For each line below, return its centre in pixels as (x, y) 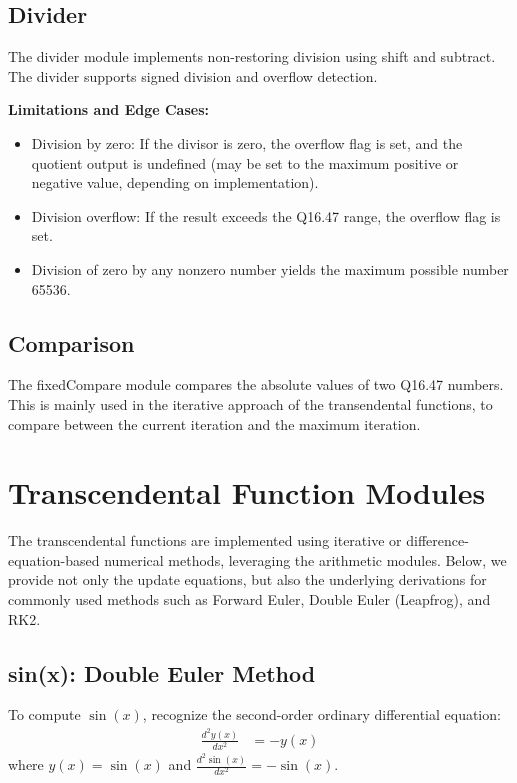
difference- (437, 540)
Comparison (71, 342)
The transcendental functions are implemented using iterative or (205, 540)
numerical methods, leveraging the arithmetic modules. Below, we (305, 559)
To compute (44, 714)
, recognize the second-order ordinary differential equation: (321, 714)
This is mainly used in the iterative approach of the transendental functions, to (250, 403)
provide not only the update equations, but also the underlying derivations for (247, 579)
